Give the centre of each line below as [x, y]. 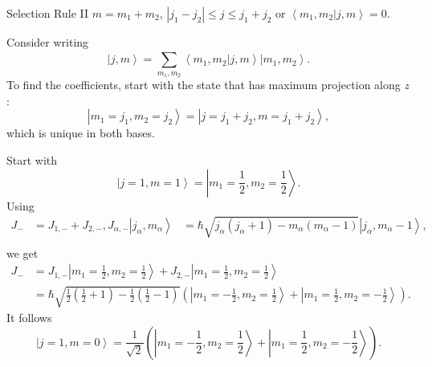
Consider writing [48, 42]
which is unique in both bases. [81, 133]
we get [22, 253]
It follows [29, 317]
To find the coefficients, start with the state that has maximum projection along [204, 85]
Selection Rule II [48, 13]
